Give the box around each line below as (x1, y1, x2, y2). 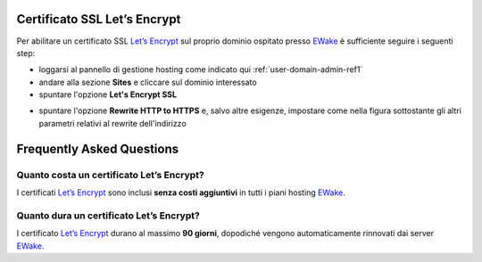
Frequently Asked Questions (16, 141, 179, 156)
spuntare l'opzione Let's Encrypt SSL (38, 89, 178, 100)
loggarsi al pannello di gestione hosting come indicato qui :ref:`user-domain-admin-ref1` (38, 64, 363, 75)
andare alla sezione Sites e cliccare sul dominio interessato (38, 77, 258, 87)
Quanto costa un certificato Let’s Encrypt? (16, 168, 204, 181)
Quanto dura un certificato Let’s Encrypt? (16, 209, 200, 222)
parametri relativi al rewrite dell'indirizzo (38, 118, 187, 128)
